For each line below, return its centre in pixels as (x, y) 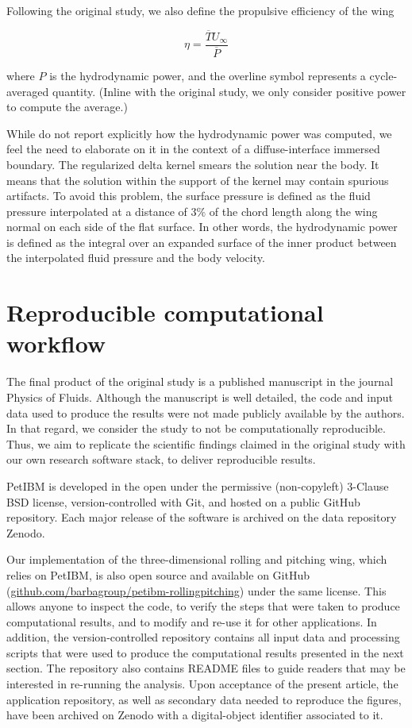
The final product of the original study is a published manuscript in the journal (200, 381)
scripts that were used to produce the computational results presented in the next (205, 652)
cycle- (383, 75)
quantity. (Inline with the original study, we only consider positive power (229, 91)
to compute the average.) (67, 107)
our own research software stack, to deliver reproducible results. (161, 459)
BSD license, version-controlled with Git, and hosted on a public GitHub (183, 501)
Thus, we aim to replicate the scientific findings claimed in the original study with (206, 443)
